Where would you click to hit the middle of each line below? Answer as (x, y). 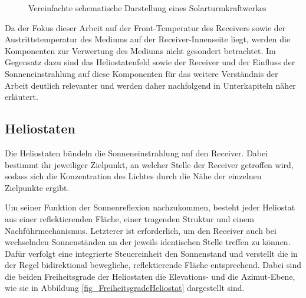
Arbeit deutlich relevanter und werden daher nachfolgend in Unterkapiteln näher (150, 85)
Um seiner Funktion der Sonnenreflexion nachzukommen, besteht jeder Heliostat (150, 207)
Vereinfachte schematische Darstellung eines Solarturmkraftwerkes (147, 8)
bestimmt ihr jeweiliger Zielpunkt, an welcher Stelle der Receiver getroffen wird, (149, 164)
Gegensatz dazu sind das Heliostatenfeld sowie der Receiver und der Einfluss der (150, 62)
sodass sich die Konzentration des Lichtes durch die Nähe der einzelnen (133, 176)
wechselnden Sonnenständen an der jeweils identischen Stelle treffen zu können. (148, 242)
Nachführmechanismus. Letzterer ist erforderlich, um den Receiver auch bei (141, 230)
